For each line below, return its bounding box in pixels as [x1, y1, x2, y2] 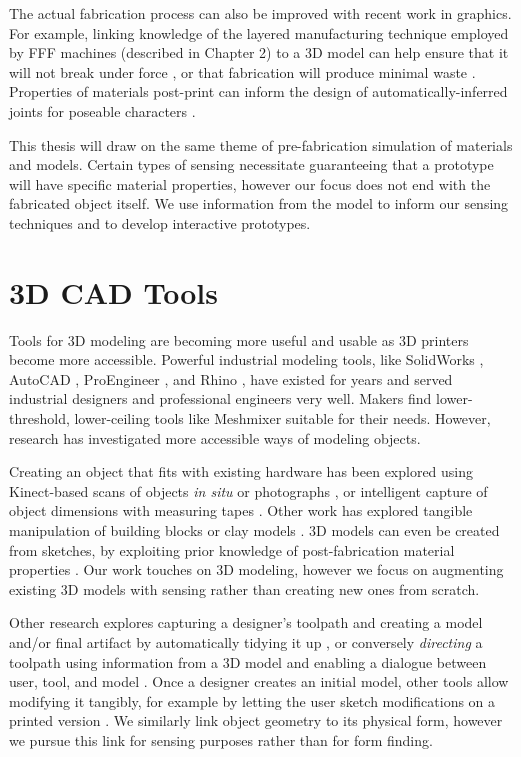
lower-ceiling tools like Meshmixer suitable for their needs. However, [74, 408, 491, 429]
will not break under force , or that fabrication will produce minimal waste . [9, 61, 476, 82]
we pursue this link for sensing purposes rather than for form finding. [9, 729, 433, 750]
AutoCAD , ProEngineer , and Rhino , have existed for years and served [9, 368, 453, 389]
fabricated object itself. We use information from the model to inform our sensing [9, 193, 509, 214]
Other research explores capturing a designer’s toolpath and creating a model [9, 612, 483, 633]
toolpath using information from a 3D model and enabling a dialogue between [9, 651, 487, 672]
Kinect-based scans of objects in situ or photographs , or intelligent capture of [9, 480, 488, 501]
